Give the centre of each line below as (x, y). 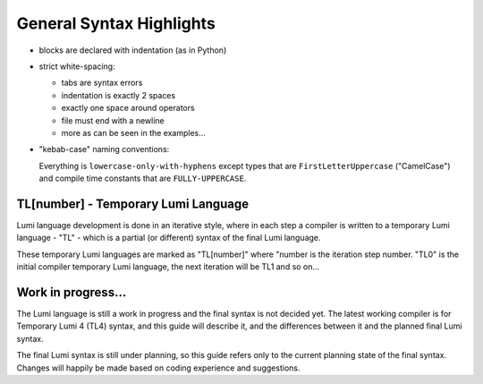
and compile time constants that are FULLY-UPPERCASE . (143, 178)
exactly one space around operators (128, 108)
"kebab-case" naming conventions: (104, 149)
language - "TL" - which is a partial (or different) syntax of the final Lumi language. (169, 238)
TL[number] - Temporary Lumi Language (133, 204)
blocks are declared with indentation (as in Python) (133, 50)
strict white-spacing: (77, 66)
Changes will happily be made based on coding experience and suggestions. (158, 368)
